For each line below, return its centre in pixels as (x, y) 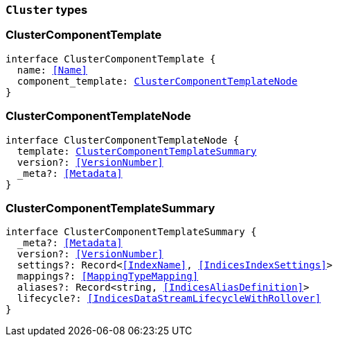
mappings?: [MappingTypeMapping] (108, 276)
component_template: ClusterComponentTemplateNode (157, 81)
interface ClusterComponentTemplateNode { (123, 140)
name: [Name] (52, 70)
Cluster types (47, 10)
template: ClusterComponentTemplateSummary (137, 151)
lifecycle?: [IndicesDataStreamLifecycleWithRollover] (169, 299)
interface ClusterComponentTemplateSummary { (131, 232)
